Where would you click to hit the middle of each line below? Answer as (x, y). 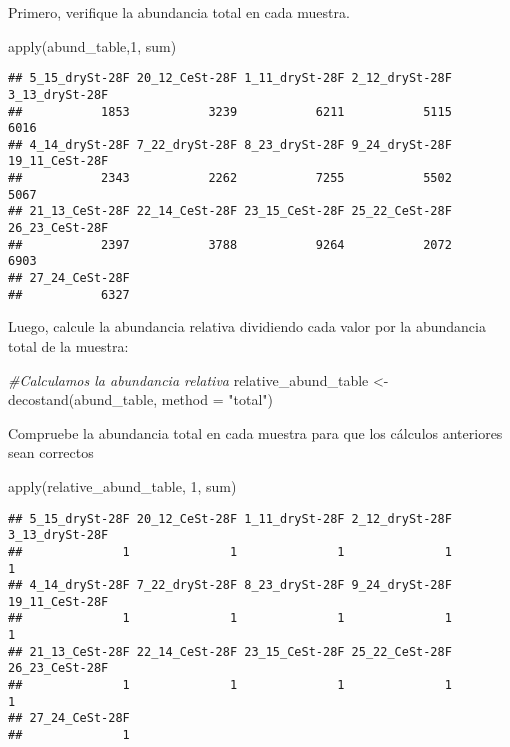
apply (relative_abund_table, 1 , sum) (122, 485)
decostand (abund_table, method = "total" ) (140, 399)
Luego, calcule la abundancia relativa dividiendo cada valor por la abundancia (247, 326)
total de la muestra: (68, 345)
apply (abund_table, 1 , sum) (92, 45)
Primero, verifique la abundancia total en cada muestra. (179, 12)
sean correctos (51, 452)
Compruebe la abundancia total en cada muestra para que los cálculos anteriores (255, 432)
